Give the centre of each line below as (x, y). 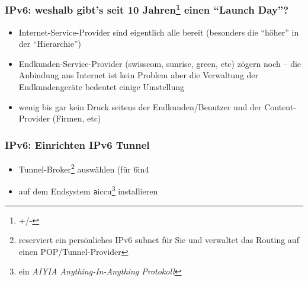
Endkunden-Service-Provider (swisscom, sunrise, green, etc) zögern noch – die (160, 63)
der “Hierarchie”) (50, 44)
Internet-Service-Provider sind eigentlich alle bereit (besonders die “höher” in (159, 32)
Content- (280, 106)
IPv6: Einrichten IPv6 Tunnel (77, 144)
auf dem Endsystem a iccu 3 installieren (88, 190)
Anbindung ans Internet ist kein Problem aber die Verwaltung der (139, 75)
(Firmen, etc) (77, 118)
